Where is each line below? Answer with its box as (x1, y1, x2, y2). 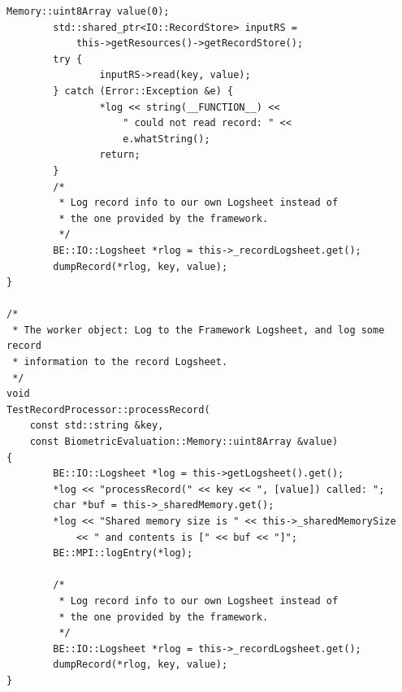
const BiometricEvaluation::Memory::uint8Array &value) (29, 436, 339, 448)
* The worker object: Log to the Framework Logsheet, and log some (12, 324, 385, 336)
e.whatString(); (123, 133, 210, 145)
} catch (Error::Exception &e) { (53, 85, 234, 97)
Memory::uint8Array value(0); (6, 6, 170, 17)
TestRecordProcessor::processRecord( (6, 403, 210, 416)
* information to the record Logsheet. (12, 356, 228, 368)
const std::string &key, (29, 420, 164, 432)
